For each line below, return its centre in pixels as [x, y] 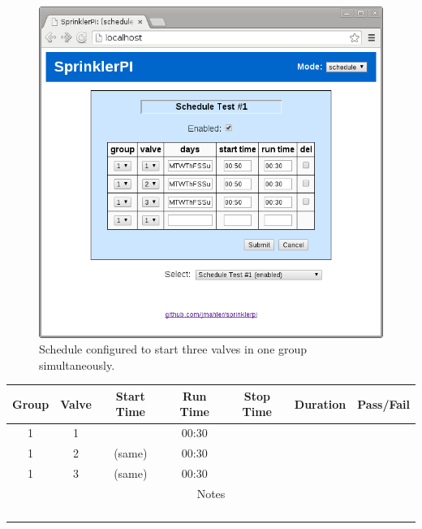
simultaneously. [77, 364]
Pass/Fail [383, 403]
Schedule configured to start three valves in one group [173, 349]
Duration [320, 403]
